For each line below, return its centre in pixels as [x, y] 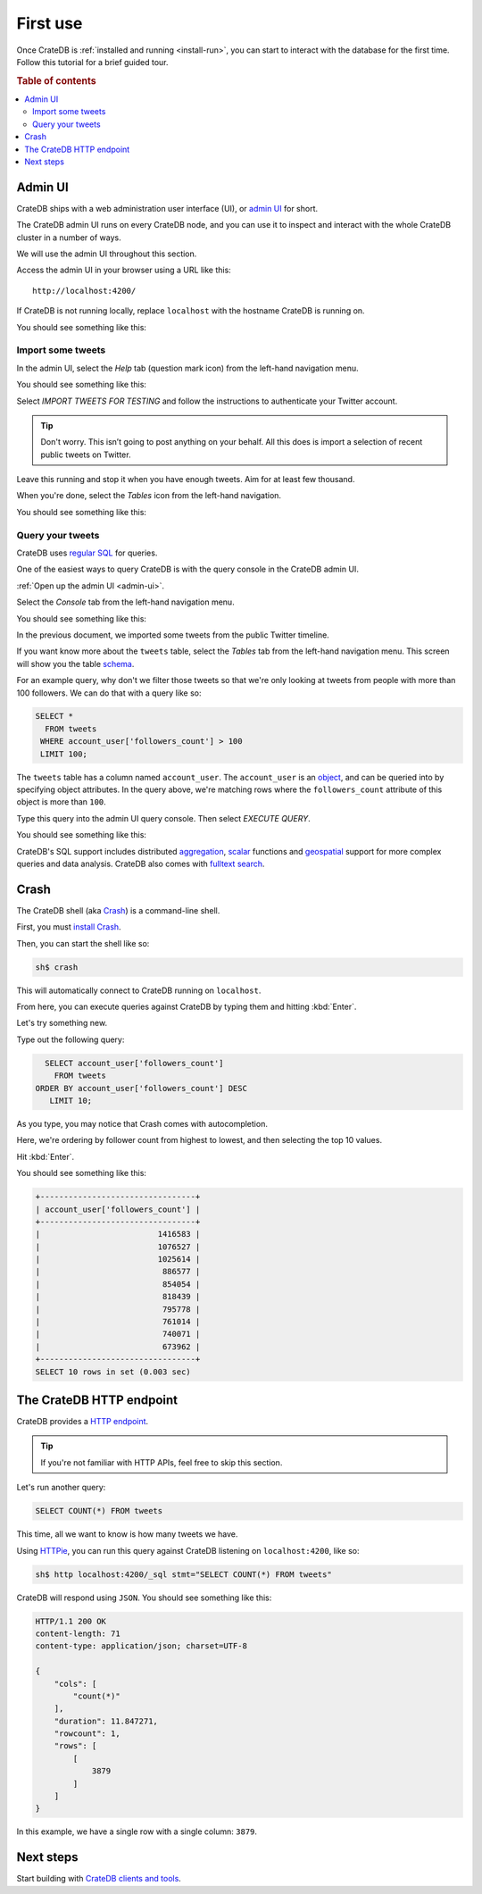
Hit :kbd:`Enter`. [46, 1156]
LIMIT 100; [64, 754]
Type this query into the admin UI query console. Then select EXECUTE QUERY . [164, 818]
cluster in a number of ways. [69, 238]
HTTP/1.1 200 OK [71, 1621]
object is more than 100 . [61, 802]
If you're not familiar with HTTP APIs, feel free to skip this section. [162, 1462]
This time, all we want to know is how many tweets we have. [127, 1534]
